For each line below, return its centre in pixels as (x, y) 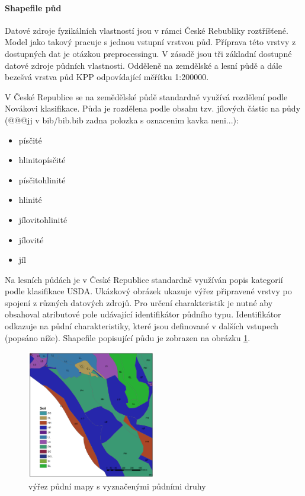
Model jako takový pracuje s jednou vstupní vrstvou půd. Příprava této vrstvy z (150, 42)
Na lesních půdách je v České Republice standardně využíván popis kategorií (144, 279)
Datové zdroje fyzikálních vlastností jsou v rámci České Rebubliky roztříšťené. (147, 30)
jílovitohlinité (43, 219)
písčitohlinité (42, 179)
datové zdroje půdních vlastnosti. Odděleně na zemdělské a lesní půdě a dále (144, 65)
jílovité (31, 239)
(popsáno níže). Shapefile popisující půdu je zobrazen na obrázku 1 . (128, 337)
